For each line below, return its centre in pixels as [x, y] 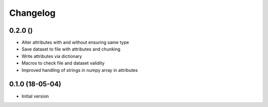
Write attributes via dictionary [52, 56]
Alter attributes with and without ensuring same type [75, 43]
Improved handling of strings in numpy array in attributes [80, 70]
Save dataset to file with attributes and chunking [71, 49]
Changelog [32, 13]
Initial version [35, 96]
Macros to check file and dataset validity [63, 63]
